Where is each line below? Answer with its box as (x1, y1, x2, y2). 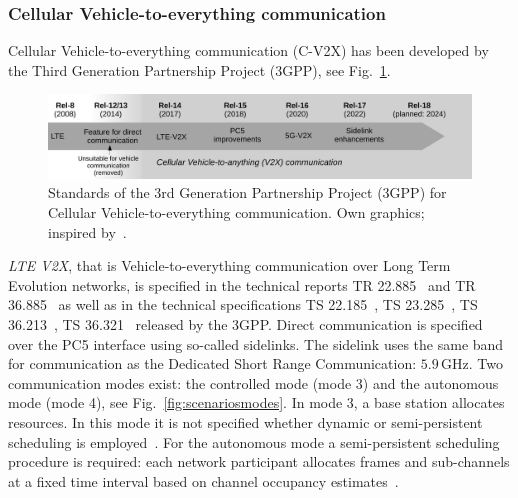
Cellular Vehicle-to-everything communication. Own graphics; (48, 202, 425, 223)
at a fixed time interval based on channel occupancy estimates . (8, 470, 399, 491)
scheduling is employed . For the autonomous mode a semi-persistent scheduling (8, 431, 500, 452)
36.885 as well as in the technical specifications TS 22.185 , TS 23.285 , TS (8, 294, 478, 315)
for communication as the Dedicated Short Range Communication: (8, 353, 417, 374)
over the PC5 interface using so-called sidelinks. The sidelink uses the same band (8, 333, 504, 354)
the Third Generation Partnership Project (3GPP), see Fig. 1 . (8, 59, 391, 80)
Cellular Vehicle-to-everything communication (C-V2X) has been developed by (8, 40, 489, 61)
